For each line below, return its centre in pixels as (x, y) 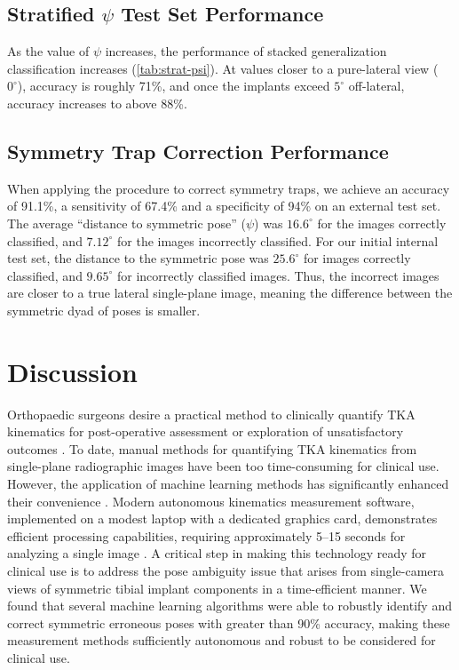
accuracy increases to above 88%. (97, 103)
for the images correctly (382, 223)
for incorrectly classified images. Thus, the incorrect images (278, 275)
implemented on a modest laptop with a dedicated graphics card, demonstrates (222, 518)
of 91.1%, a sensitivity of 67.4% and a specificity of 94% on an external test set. (224, 206)
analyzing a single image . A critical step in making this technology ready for (217, 553)
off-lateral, (376, 86)
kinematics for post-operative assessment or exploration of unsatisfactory (206, 431)
